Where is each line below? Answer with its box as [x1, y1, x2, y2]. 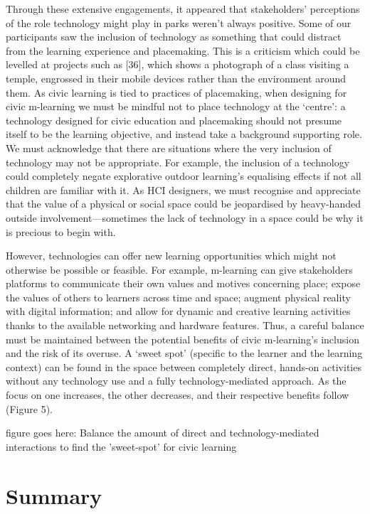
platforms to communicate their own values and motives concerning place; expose [6, 276, 361, 291]
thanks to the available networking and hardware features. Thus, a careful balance [6, 318, 364, 333]
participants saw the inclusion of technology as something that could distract [6, 29, 342, 44]
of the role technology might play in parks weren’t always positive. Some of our [6, 15, 351, 30]
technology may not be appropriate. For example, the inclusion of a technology [6, 154, 350, 169]
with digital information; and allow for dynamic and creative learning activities [6, 304, 351, 318]
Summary [6, 481, 102, 510]
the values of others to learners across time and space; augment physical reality [6, 289, 351, 304]
